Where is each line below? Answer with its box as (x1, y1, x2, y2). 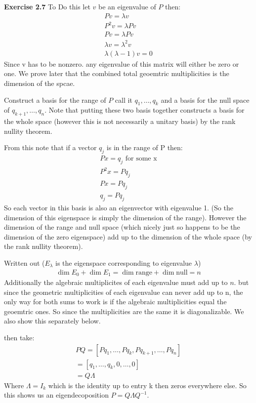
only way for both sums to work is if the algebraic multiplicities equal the (4, 296, 227, 307)
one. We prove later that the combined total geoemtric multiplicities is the (4, 68, 229, 79)
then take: (4, 332, 35, 342)
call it (115, 94, 132, 105)
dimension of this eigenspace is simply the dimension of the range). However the (4, 212, 247, 222)
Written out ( (4, 257, 45, 268)
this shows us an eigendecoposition (4, 390, 109, 400)
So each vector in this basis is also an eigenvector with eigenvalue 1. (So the (4, 202, 233, 212)
